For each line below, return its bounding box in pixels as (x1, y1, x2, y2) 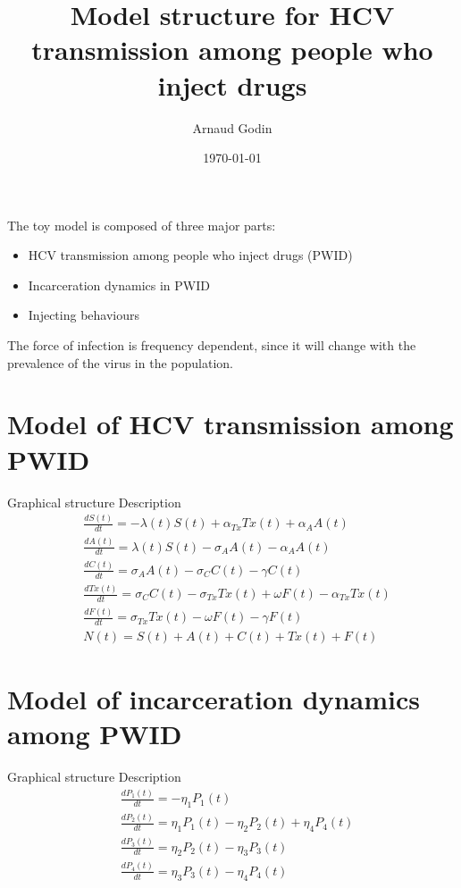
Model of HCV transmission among (7, 406, 454, 442)
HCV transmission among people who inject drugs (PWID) (28, 246, 353, 264)
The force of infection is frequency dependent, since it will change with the (7, 336, 416, 355)
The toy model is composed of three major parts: (7, 215, 276, 234)
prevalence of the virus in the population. (7, 353, 233, 372)
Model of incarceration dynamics (7, 681, 420, 717)
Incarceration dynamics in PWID (28, 275, 210, 294)
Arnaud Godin (192, 118, 272, 137)
